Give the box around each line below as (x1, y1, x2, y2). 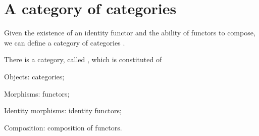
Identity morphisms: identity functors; (4, 105, 122, 116)
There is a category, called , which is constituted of (4, 54, 162, 65)
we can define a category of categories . (4, 37, 125, 48)
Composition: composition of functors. (4, 122, 122, 132)
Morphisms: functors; (4, 88, 70, 99)
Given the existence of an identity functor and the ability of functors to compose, (4, 27, 255, 38)
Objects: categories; (4, 71, 65, 81)
